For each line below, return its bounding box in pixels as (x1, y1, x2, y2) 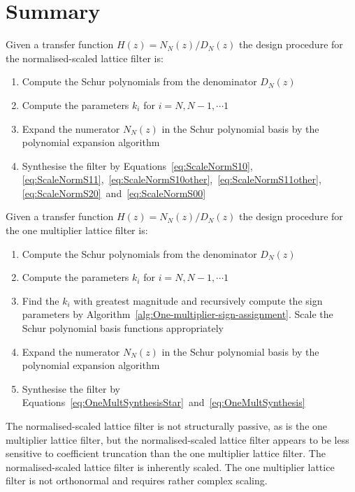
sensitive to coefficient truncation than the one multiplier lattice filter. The (6, 446, 326, 461)
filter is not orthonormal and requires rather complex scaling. (6, 473, 268, 488)
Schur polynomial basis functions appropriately (22, 321, 224, 335)
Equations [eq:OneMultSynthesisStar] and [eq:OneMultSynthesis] (22, 395, 305, 410)
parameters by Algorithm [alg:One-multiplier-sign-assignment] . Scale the (22, 307, 333, 321)
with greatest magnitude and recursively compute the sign (73, 293, 323, 307)
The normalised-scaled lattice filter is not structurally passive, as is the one (6, 419, 328, 433)
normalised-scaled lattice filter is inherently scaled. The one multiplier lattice (6, 459, 335, 474)
